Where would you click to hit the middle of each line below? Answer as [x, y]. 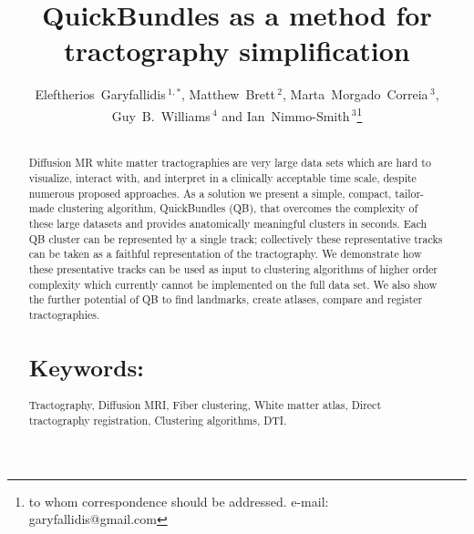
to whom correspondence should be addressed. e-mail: [179, 501]
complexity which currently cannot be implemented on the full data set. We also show [233, 284]
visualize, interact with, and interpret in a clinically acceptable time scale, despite [222, 178]
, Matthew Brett [228, 94]
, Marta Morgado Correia [355, 94]
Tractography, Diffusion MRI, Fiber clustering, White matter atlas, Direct [205, 405]
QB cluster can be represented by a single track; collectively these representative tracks [236, 238]
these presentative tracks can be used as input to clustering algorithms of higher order [233, 269]
